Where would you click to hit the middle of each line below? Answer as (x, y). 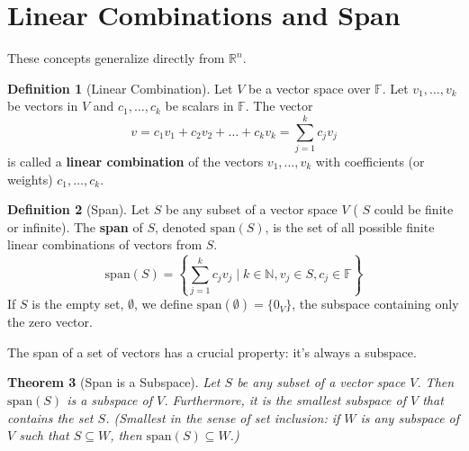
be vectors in (43, 106)
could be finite (414, 209)
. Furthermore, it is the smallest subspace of (285, 399)
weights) (30, 179)
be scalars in (199, 106)
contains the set (50, 417)
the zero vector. (50, 322)
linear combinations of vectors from (105, 244)
